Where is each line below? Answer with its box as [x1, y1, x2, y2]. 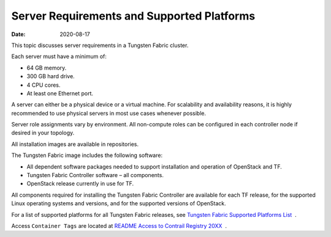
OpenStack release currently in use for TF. [26, 180, 134, 188]
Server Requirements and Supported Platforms [11, 9, 256, 23]
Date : [11, 31, 26, 38]
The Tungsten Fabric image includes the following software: [11, 151, 162, 159]
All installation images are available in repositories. [11, 140, 139, 148]
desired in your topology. [11, 129, 75, 137]
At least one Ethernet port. [26, 89, 94, 97]
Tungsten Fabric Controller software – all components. [26, 172, 164, 179]
